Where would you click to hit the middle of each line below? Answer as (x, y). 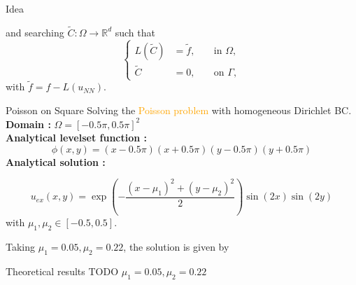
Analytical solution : (56, 161)
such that (135, 32)
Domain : (28, 124)
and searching (35, 32)
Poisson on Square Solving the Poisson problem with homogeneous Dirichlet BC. (179, 110)
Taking (21, 247)
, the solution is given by (176, 247)
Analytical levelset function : (77, 138)
